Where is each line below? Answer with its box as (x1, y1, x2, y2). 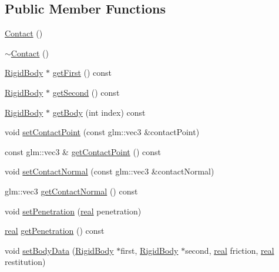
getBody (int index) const (52, 106, 146, 118)
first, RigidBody (120, 244, 179, 256)
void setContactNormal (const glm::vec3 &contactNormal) (5, 165, 214, 177)
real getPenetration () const (5, 224, 105, 237)
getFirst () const (52, 66, 112, 79)
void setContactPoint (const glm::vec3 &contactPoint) (5, 126, 200, 138)
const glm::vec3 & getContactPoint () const (5, 145, 161, 157)
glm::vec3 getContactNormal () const (5, 184, 138, 197)
